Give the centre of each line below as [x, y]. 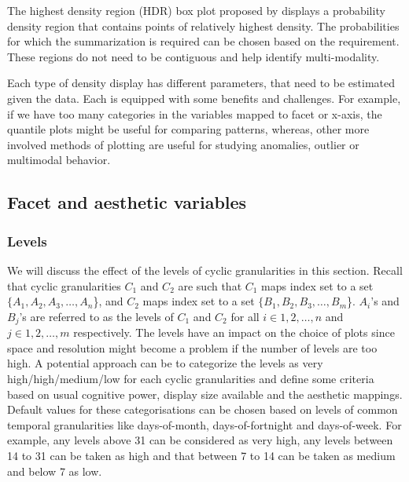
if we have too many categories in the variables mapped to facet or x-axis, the [195, 113]
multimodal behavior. [59, 160]
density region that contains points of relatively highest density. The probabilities [203, 26]
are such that [210, 285]
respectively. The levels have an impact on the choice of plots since [234, 332]
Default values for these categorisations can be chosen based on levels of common [203, 409]
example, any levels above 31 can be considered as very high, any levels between [200, 440]
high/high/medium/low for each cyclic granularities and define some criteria [191, 378]
